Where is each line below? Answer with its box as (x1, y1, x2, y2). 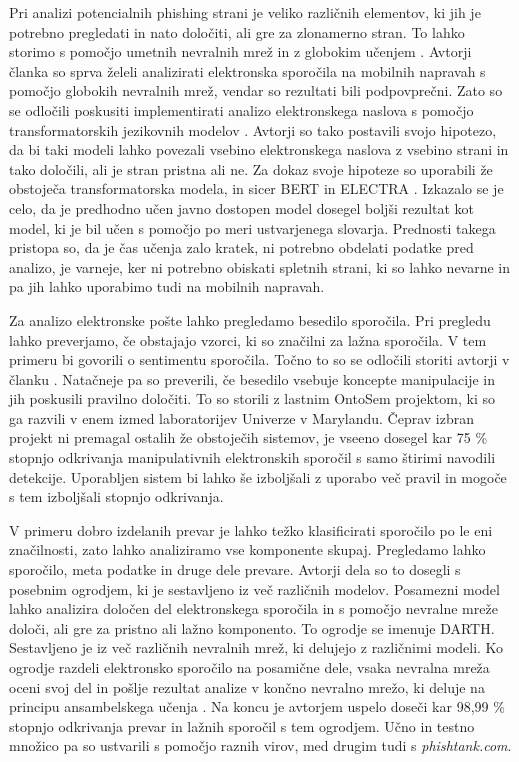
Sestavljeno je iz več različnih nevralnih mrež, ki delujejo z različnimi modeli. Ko (9, 637, 504, 658)
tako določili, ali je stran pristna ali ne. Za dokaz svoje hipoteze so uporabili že (9, 158, 493, 179)
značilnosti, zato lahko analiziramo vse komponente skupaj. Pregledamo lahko (9, 539, 486, 560)
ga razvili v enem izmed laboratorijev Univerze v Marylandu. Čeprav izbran (9, 407, 475, 428)
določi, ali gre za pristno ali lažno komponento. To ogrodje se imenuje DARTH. (9, 617, 495, 638)
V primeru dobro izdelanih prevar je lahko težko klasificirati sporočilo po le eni (9, 519, 493, 540)
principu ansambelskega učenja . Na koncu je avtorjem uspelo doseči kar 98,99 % (9, 696, 505, 717)
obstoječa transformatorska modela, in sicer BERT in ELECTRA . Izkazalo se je (9, 178, 504, 199)
